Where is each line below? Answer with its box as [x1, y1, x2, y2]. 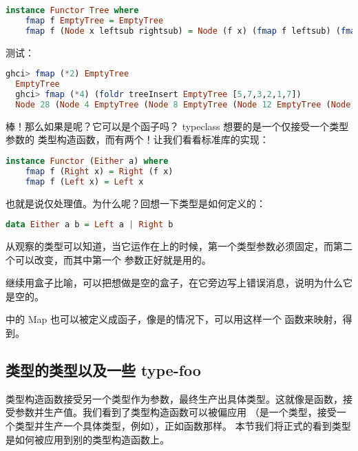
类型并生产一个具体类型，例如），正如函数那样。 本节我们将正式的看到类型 [14, 418, 351, 432]
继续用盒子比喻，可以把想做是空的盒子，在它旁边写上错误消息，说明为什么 [6, 275, 343, 290]
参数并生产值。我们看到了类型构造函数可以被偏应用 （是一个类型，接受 [14, 405, 337, 419]
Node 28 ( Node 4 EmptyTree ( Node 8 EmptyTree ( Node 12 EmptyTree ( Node [15, 99, 351, 109]
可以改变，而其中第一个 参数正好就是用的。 [14, 252, 211, 266]
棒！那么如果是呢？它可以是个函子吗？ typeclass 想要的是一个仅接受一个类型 [6, 118, 349, 133]
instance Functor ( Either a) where [6, 156, 169, 166]
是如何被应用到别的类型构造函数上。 [6, 432, 169, 446]
